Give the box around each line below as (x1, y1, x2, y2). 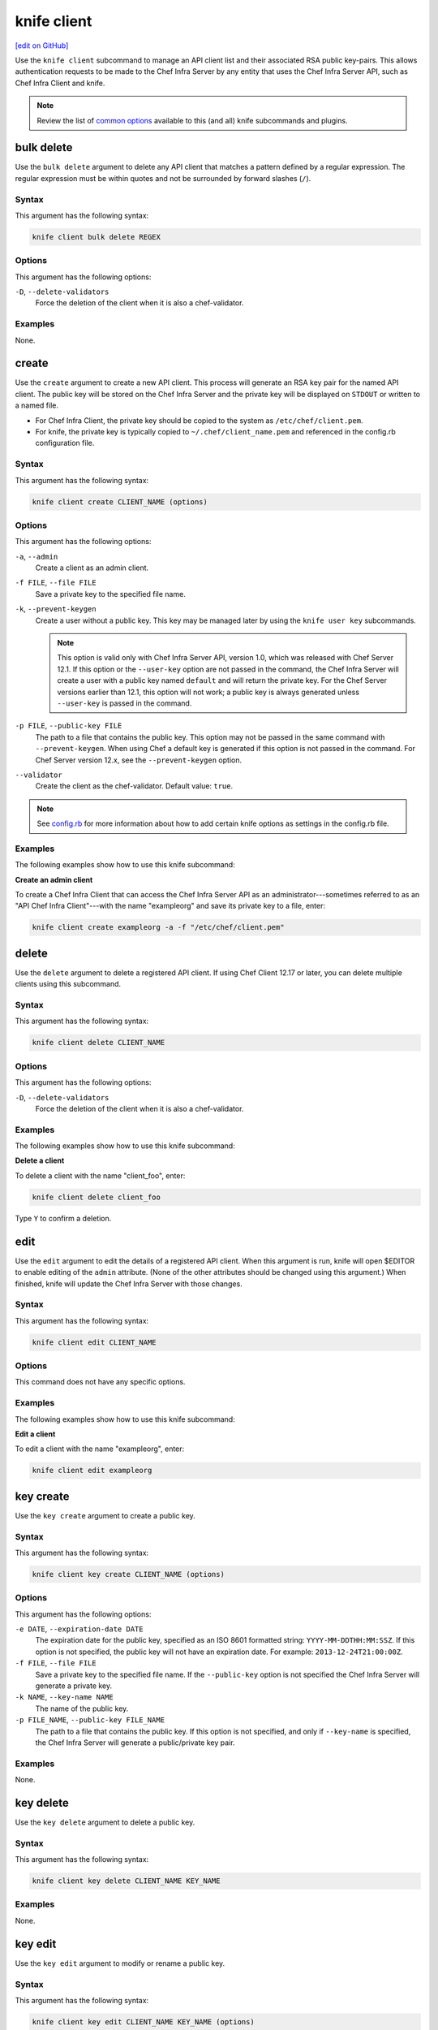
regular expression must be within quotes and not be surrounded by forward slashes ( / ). (15, 173, 311, 183)
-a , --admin (15, 551, 58, 561)
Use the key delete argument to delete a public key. (15, 1817, 195, 1827)
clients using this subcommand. (15, 979, 122, 989)
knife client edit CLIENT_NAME (32, 1337, 157, 1347)
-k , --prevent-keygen (15, 604, 97, 614)
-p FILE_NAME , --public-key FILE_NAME (15, 1715, 165, 1725)
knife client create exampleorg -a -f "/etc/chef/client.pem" (32, 922, 285, 932)
